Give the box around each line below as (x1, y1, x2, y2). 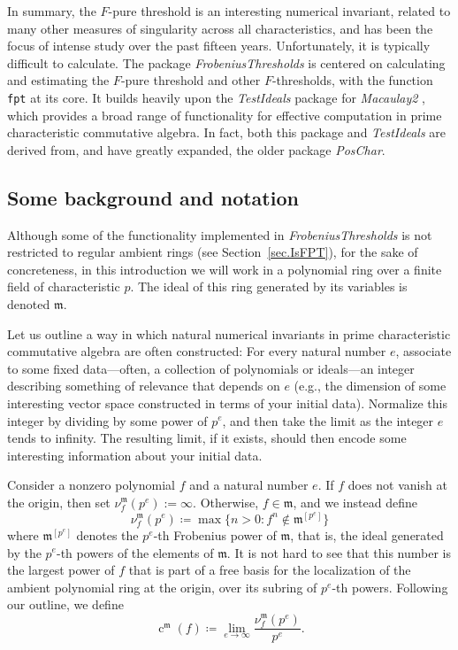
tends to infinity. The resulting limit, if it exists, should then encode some (7, 429, 407, 447)
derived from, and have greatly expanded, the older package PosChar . (7, 140, 385, 159)
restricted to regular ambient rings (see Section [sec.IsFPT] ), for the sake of (7, 243, 418, 261)
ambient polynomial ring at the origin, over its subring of (7, 577, 317, 596)
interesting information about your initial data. (7, 445, 263, 464)
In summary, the (7, 2, 96, 19)
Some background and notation (7, 183, 299, 211)
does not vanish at (347, 476, 447, 494)
